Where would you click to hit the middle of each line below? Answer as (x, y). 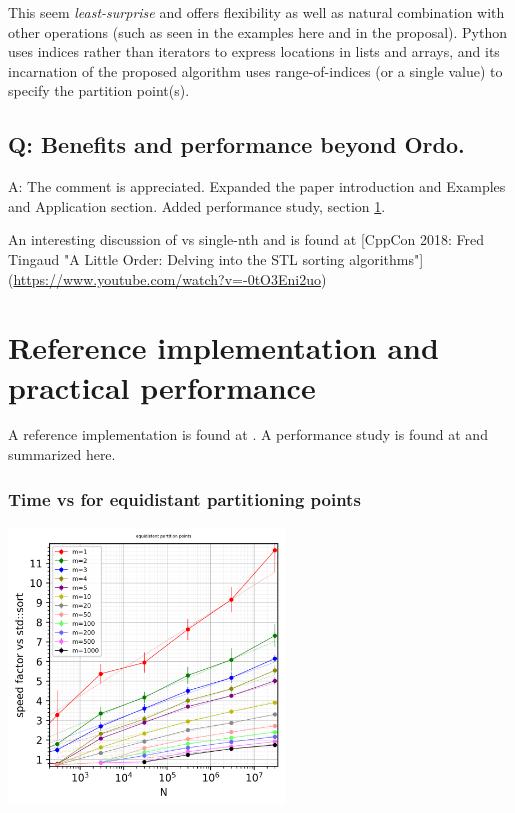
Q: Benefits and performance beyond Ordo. (236, 144)
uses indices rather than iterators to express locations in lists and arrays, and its (254, 51)
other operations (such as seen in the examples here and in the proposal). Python (257, 31)
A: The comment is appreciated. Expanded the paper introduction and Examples (257, 186)
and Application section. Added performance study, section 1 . (197, 205)
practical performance (162, 386)
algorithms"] (386, 258)
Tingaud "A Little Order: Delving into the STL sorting (176, 258)
